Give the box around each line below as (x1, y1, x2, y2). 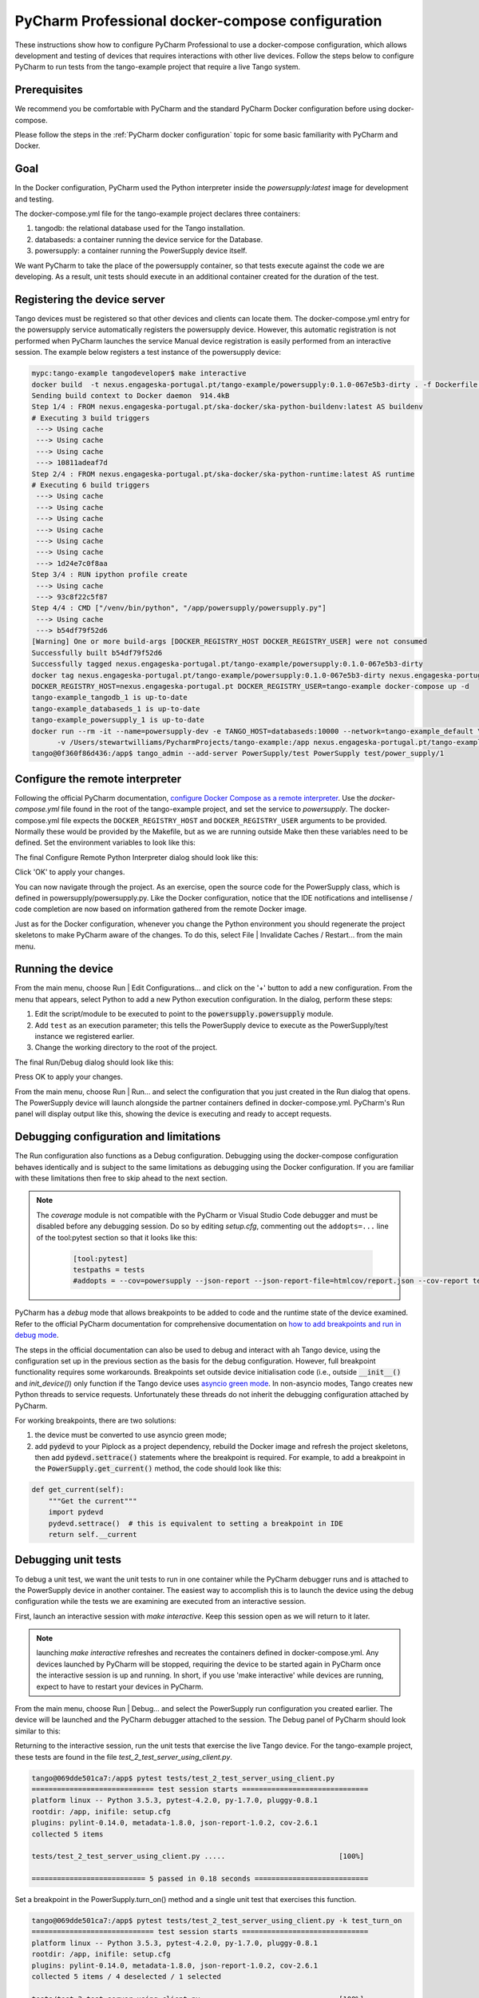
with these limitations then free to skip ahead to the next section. (14, 1173, 228, 1183)
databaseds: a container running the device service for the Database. (34, 234, 263, 244)
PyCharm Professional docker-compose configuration (14, 12, 382, 30)
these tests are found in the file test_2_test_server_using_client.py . (14, 1752, 233, 1761)
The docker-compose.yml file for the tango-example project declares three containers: (14, 209, 301, 219)
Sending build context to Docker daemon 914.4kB (31, 391, 230, 400)
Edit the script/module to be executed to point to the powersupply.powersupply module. (34, 1009, 334, 1019)
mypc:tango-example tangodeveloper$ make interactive (31, 368, 247, 378)
